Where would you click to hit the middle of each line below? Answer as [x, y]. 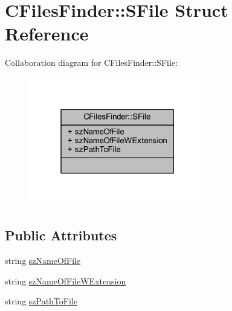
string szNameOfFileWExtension [66, 281]
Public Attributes [61, 235]
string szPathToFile [41, 301]
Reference [47, 34]
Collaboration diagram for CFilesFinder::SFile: [91, 63]
